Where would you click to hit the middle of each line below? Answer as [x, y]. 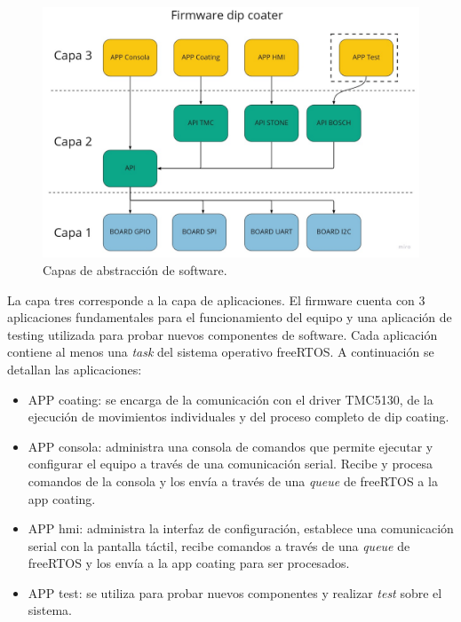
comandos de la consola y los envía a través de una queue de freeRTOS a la [233, 480]
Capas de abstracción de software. [135, 269]
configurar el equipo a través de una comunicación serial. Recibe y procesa [230, 464]
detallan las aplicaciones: [75, 369]
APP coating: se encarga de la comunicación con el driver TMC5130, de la [230, 399]
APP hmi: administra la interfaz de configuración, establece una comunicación [241, 528]
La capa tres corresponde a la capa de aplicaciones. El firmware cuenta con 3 [216, 299]
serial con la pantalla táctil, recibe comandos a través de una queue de [219, 545]
